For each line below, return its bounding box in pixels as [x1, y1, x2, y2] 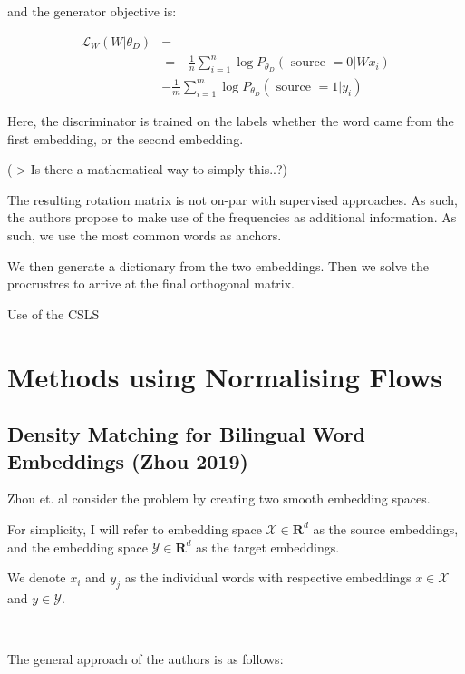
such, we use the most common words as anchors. [7, 225, 282, 244]
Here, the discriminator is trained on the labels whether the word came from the [7, 112, 454, 130]
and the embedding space [7, 537, 148, 556]
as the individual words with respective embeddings [124, 568, 412, 587]
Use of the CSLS [7, 304, 100, 323]
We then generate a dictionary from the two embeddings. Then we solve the [7, 256, 429, 275]
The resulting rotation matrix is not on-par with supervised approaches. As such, [7, 190, 459, 209]
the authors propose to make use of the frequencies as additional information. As [7, 208, 457, 227]
